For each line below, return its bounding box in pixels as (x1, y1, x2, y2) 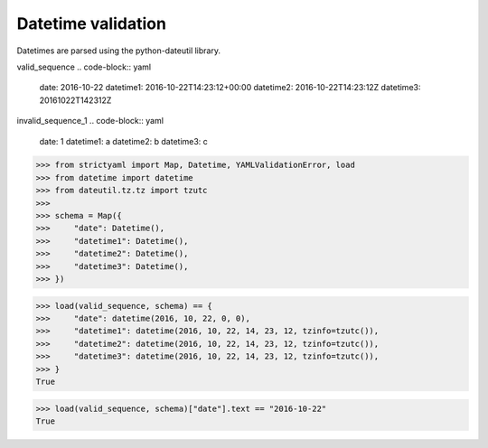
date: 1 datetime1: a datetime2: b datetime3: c (39, 135, 208, 146)
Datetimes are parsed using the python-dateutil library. (16, 45, 221, 56)
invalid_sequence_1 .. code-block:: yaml (16, 116, 164, 126)
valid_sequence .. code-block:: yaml (16, 61, 152, 72)
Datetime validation (16, 14, 167, 33)
